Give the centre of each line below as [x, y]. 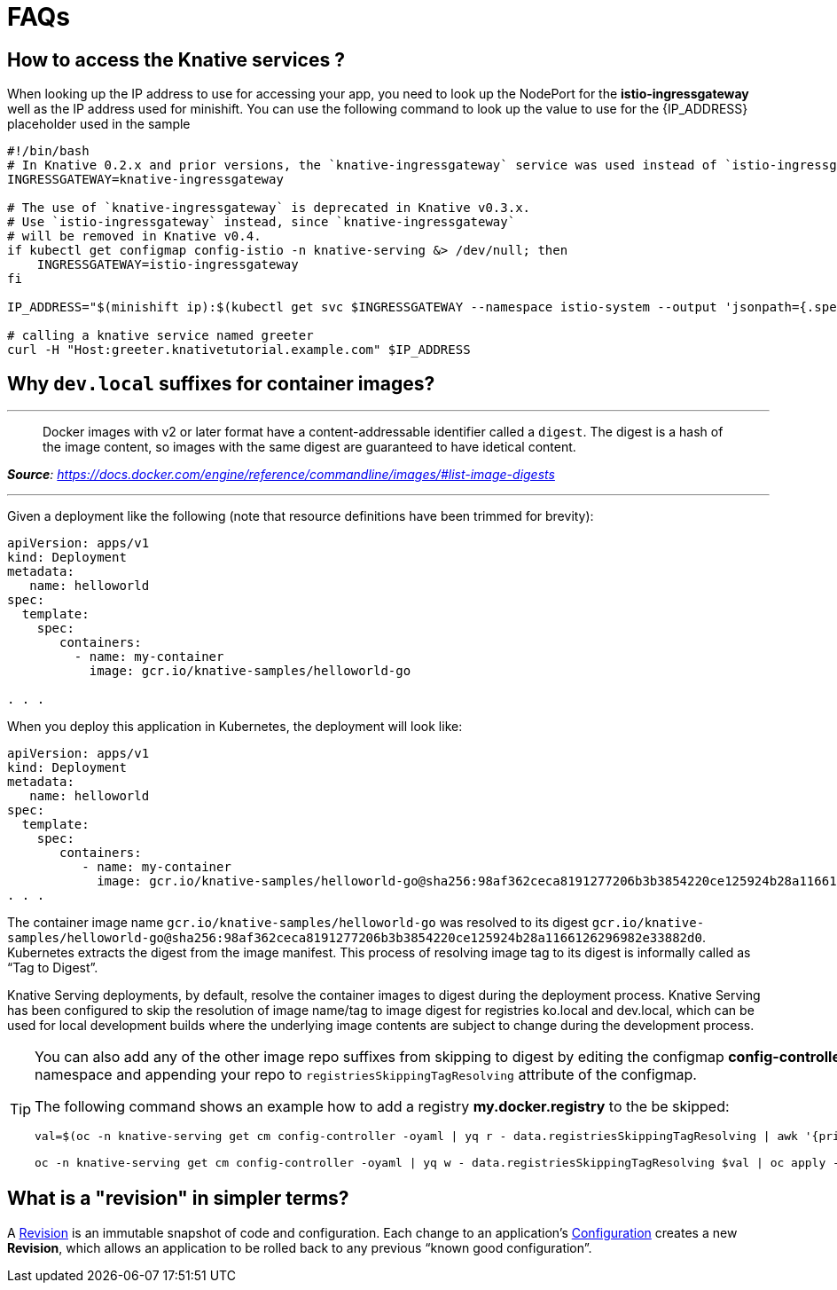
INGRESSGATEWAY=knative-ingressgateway [145, 180]
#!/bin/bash [48, 151]
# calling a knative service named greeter [160, 336]
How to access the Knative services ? [176, 59]
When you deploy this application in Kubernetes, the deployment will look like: [235, 727]
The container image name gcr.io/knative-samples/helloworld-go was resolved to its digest [298, 923]
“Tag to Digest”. [53, 968]
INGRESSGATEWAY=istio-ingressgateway [168, 265]
